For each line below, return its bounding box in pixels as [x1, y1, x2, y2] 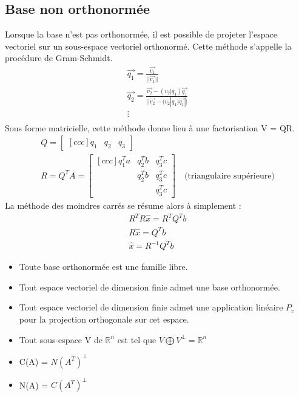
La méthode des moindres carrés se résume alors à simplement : [5, 198, 241, 211]
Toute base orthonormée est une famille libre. [19, 260, 188, 273]
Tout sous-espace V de [19, 333, 102, 346]
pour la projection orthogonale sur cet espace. [19, 312, 189, 325]
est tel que [117, 333, 156, 346]
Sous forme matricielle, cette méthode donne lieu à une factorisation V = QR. [5, 121, 295, 134]
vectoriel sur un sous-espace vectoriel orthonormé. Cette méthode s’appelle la [5, 39, 292, 52]
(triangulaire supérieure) [184, 171, 275, 180]
